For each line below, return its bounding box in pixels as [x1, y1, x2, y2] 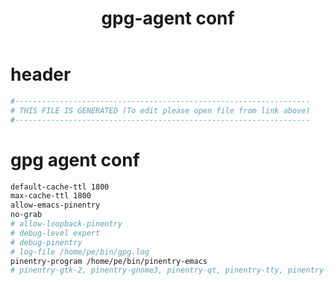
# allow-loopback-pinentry [10, 219, 123, 229]
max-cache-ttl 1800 [10, 191, 92, 201]
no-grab [10, 210, 43, 220]
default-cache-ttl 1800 [10, 182, 110, 192]
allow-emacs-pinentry [10, 200, 101, 211]
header [10, 63, 72, 86]
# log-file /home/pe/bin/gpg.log [10, 247, 150, 257]
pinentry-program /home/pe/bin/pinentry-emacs [10, 256, 208, 266]
